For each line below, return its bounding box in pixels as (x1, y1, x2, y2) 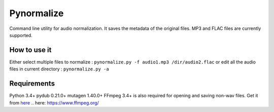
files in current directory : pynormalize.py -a (9, 66, 109, 72)
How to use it (9, 46, 52, 54)
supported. (9, 32, 32, 38)
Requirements (9, 79, 55, 88)
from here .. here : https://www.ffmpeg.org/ (9, 99, 99, 106)
